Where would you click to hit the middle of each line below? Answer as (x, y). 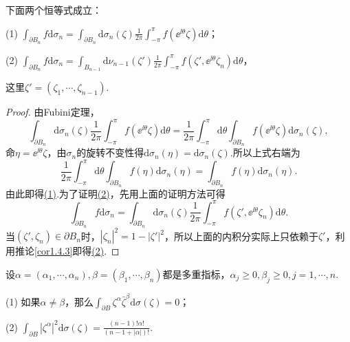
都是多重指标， (196, 274)
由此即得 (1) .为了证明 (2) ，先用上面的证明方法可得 (116, 193)
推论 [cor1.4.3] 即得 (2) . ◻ (67, 251)
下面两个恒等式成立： (54, 10)
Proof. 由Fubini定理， (53, 111)
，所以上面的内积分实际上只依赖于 (241, 236)
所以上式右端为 (266, 152)
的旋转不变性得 (110, 152)
